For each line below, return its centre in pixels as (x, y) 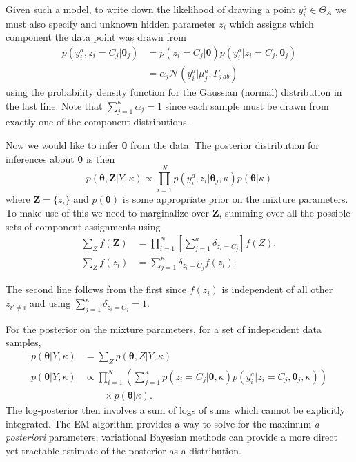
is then (100, 158)
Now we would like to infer (62, 145)
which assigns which (271, 23)
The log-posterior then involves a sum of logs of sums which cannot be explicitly (176, 409)
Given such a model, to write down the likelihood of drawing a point (150, 9)
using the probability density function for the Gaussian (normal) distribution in (174, 92)
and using (50, 303)
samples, (23, 342)
